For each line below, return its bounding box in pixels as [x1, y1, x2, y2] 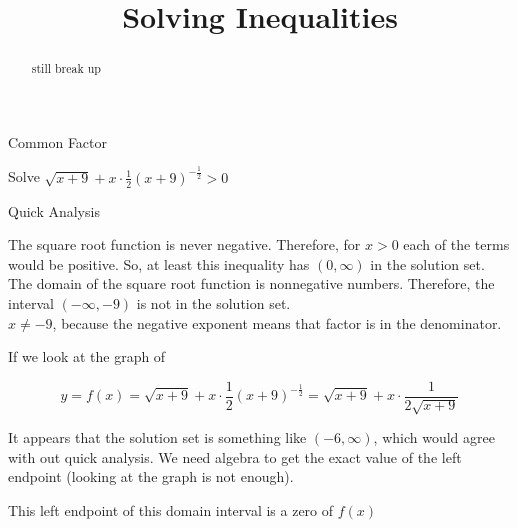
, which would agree [373, 427, 495, 448]
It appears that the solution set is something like [8, 427, 307, 448]
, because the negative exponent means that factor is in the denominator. [52, 312, 502, 333]
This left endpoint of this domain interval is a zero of [8, 500, 334, 520]
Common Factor [8, 131, 108, 152]
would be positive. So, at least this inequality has [8, 253, 310, 274]
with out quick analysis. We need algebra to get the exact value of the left [8, 446, 462, 467]
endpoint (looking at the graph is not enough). [8, 466, 294, 487]
